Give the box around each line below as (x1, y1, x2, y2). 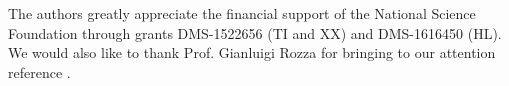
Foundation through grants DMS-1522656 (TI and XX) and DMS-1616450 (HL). (8, 22, 502, 43)
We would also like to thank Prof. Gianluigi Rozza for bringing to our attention (8, 42, 496, 63)
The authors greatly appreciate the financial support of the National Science (8, 3, 476, 23)
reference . (8, 61, 71, 82)
